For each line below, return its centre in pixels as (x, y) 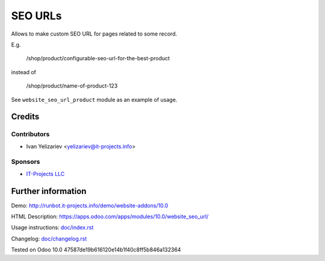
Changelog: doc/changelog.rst (49, 239)
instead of (23, 72)
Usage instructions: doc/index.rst (52, 228)
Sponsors (26, 162)
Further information (49, 191)
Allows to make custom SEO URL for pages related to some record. (94, 34)
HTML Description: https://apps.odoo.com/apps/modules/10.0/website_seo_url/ (110, 216)
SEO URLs (36, 16)
